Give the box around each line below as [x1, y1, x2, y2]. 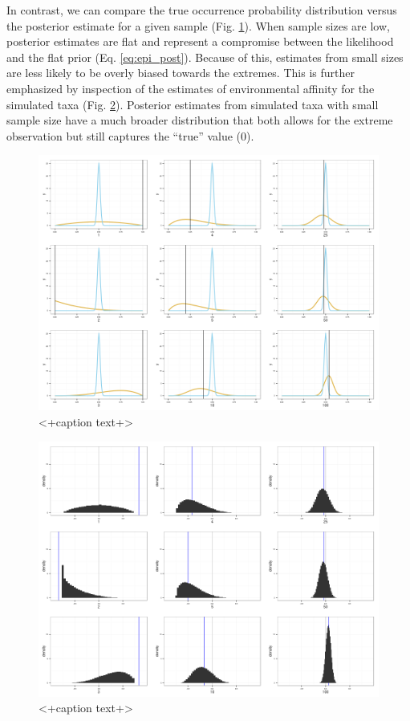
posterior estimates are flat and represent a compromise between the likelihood [6, 33, 394, 50]
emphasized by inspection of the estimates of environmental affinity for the [6, 79, 375, 96]
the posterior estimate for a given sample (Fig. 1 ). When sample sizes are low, [6, 17, 390, 34]
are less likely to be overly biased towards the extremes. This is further [6, 64, 355, 81]
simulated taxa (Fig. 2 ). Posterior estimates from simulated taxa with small [6, 96, 379, 112]
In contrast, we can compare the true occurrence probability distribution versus [6, 2, 397, 18]
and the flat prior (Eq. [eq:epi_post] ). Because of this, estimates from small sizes [6, 48, 404, 65]
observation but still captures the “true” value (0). [6, 127, 254, 144]
